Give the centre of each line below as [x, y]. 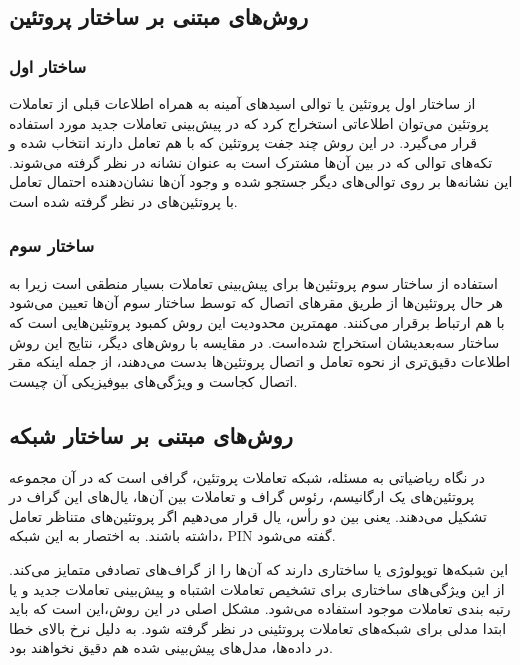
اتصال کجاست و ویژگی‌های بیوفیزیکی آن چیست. [153, 380]
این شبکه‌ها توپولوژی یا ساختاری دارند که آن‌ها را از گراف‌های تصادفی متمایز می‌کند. [259, 568]
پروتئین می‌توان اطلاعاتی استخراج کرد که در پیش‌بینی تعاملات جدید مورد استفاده [249, 122]
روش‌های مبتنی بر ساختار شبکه [151, 434]
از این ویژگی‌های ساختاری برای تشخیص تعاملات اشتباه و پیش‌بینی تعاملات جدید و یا [257, 588]
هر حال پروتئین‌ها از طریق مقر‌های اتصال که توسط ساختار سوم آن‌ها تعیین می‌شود [256, 302]
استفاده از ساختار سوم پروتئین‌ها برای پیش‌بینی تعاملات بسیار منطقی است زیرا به [253, 282]
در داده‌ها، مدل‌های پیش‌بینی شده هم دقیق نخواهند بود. [171, 647]
